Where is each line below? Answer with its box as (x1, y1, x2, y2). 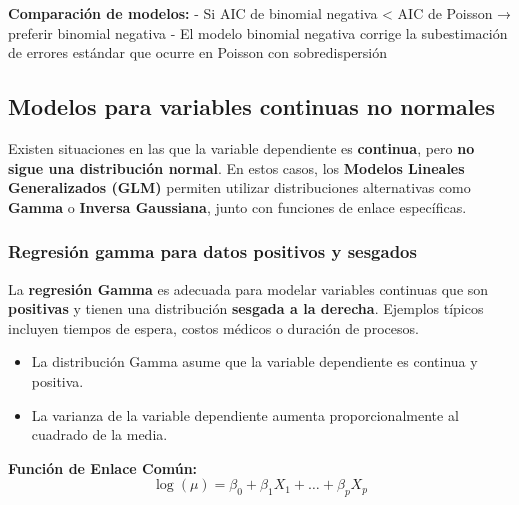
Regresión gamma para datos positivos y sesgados (8, 239, 417, 264)
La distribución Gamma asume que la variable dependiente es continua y (31, 351, 478, 372)
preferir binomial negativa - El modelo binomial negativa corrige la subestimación (8, 22, 508, 43)
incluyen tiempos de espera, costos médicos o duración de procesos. (8, 317, 419, 338)
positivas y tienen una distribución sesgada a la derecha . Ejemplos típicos (8, 298, 484, 319)
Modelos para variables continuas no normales (8, 91, 495, 122)
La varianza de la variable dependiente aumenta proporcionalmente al (31, 404, 459, 425)
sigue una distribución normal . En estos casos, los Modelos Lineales (8, 157, 465, 178)
